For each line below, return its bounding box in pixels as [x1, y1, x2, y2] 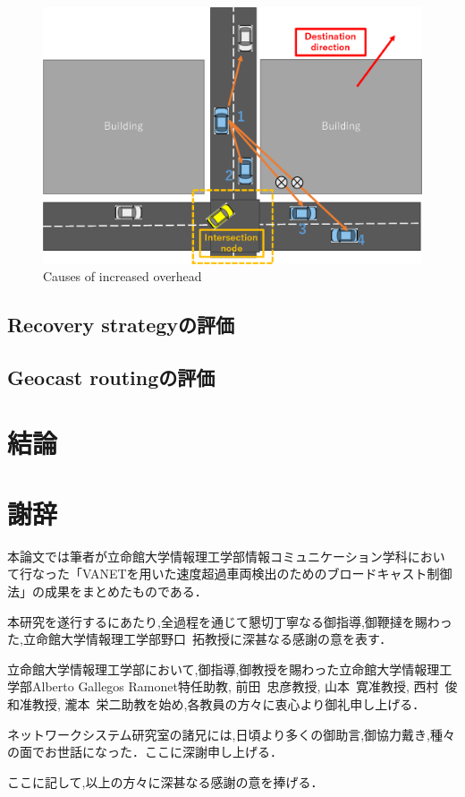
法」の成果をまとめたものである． [7, 581, 207, 600]
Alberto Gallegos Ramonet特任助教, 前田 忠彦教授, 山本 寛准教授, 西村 [31, 677, 439, 696]
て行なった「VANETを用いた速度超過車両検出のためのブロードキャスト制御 [7, 564, 452, 583]
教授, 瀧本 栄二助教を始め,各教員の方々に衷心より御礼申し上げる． [31, 694, 426, 713]
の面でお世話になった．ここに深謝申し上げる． [7, 742, 283, 761]
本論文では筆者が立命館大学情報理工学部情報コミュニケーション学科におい [7, 546, 445, 565]
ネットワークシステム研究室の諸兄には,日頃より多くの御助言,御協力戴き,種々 [7, 724, 455, 743]
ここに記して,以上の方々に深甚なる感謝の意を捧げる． [7, 772, 324, 791]
